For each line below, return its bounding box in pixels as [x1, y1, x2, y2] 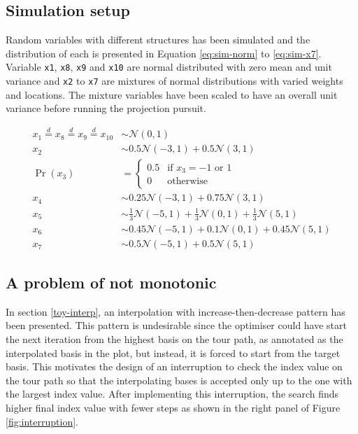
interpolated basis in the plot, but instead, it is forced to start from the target [6, 345, 341, 360]
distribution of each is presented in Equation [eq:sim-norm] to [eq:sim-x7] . [6, 45, 322, 60]
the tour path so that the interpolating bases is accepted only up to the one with [6, 372, 352, 387]
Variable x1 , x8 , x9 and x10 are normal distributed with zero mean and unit [6, 59, 332, 74]
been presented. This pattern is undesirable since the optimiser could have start [6, 318, 347, 332]
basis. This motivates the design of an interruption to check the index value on [6, 359, 343, 374]
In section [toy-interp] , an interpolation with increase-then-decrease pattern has [6, 304, 345, 318]
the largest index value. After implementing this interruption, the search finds [6, 386, 339, 401]
